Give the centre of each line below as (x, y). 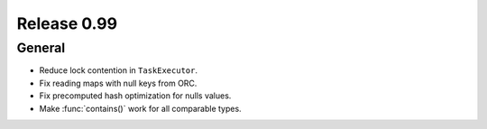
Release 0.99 (67, 23)
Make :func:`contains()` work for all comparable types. (141, 108)
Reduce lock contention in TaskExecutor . (119, 70)
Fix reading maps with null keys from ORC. (118, 83)
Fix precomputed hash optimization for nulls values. (135, 96)
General (41, 48)
